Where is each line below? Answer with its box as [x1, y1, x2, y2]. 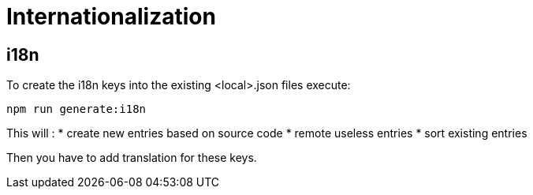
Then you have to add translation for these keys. [6, 151, 257, 165]
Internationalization [6, 3, 216, 30]
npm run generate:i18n [6, 103, 147, 116]
